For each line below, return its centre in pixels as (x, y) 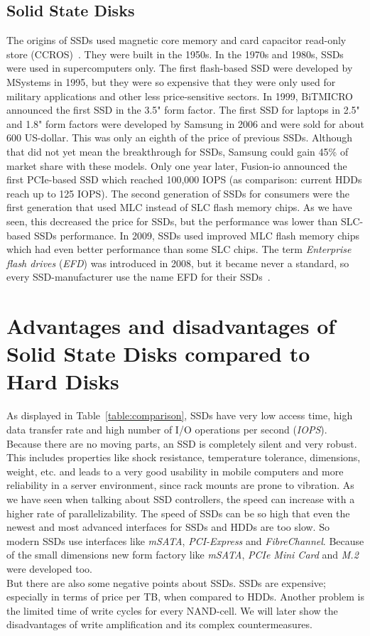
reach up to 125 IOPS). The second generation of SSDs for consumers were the (178, 193)
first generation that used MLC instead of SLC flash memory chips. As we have (179, 207)
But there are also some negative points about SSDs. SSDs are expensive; (166, 582)
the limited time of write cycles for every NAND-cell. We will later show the (172, 610)
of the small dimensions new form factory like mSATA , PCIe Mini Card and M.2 (183, 555)
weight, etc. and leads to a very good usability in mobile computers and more (175, 471)
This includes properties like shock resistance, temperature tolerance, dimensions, (184, 457)
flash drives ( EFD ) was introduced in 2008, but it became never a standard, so (178, 263)
